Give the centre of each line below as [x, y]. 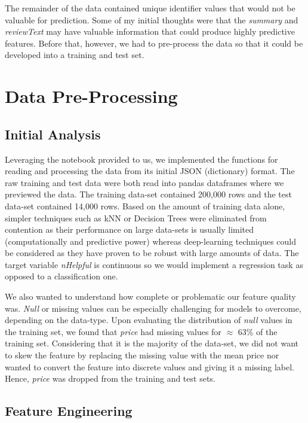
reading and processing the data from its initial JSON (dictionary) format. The [150, 171]
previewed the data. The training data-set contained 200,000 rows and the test [148, 194]
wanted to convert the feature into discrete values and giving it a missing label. [150, 366]
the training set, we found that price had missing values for [113, 331]
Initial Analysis [53, 134]
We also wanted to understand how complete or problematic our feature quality [150, 296]
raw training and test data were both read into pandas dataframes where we [144, 182]
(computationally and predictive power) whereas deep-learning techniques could [150, 241]
